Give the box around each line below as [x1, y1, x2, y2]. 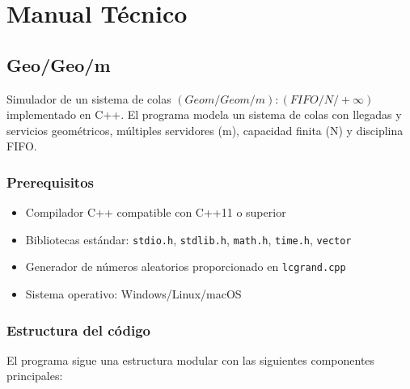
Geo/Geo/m [6, 52, 111, 77]
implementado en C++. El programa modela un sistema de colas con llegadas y [6, 106, 402, 123]
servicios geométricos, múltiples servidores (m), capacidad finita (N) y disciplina [6, 121, 404, 138]
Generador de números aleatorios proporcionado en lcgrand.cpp [25, 258, 346, 275]
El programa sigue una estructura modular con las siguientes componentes [6, 351, 375, 368]
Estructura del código [6, 319, 150, 340]
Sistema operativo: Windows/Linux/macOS [25, 285, 242, 302]
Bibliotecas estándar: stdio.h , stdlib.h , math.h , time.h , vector [25, 230, 352, 247]
